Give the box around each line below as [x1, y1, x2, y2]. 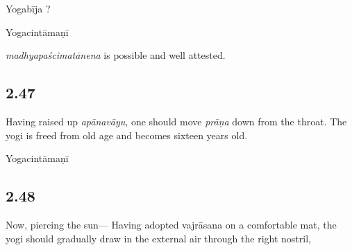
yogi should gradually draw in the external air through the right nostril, [6, 231, 311, 245]
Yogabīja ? [6, 1, 51, 15]
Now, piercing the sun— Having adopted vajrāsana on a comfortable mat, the [6, 217, 337, 231]
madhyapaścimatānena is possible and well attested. [6, 48, 226, 62]
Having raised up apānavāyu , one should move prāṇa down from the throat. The [6, 114, 347, 128]
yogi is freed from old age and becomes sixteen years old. [6, 127, 248, 142]
